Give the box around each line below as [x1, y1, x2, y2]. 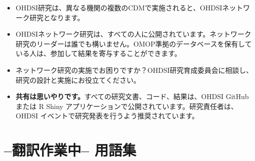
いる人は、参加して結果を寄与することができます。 [15, 48, 181, 58]
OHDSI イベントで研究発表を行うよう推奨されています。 [15, 110, 199, 121]
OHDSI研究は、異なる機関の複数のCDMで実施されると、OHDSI [15, 2, 222, 12]
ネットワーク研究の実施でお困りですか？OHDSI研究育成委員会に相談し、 [15, 64, 253, 75]
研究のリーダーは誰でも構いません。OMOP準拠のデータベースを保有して [15, 38, 252, 49]
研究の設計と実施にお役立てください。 [15, 74, 141, 85]
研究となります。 [29, 12, 84, 22]
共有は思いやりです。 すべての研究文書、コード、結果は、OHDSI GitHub [15, 91, 249, 102]
